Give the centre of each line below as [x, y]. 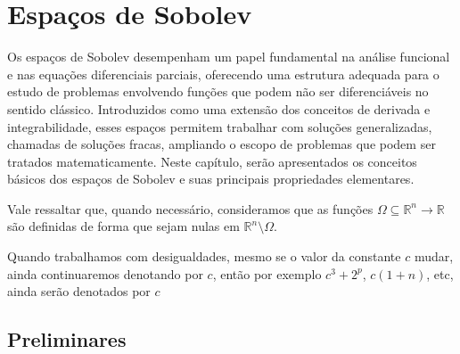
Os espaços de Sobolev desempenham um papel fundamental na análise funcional [229, 57]
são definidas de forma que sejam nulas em [123, 226]
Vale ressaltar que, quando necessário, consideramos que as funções [190, 208]
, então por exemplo [267, 273]
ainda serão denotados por [79, 291]
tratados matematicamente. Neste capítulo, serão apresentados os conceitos [212, 161]
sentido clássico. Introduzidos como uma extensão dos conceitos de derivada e [219, 108]
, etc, [440, 273]
